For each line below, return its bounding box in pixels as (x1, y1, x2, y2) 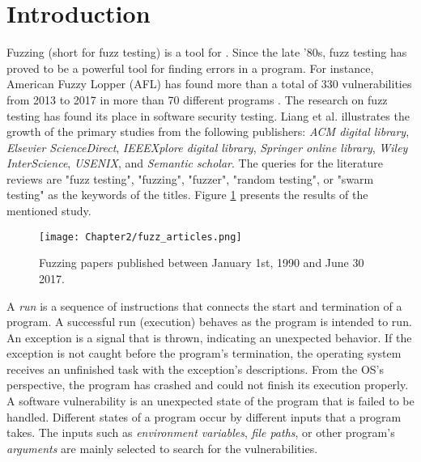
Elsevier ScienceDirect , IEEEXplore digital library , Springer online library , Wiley (6, 138, 408, 155)
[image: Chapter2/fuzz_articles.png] (39, 231, 242, 243)
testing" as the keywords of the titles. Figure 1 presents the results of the (6, 186, 368, 203)
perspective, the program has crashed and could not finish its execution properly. (6, 376, 409, 393)
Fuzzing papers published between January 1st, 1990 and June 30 (39, 254, 364, 271)
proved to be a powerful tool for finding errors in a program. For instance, (6, 59, 374, 76)
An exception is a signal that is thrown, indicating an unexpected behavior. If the (6, 328, 412, 345)
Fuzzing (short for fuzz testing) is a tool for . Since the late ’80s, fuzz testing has (6, 44, 407, 61)
